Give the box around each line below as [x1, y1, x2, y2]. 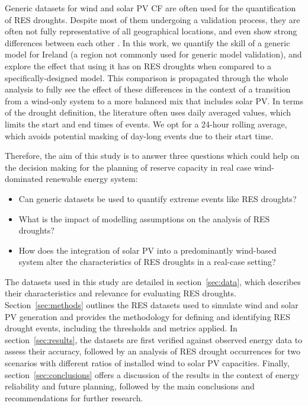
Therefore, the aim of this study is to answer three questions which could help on [5, 149, 300, 162]
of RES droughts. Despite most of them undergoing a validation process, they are [5, 13, 300, 25]
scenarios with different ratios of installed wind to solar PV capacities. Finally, [5, 357, 290, 369]
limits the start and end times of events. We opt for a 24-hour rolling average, [5, 117, 287, 130]
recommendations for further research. [5, 391, 143, 404]
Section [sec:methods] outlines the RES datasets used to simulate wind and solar [5, 299, 299, 311]
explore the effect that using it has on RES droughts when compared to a [5, 59, 271, 72]
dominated [5, 172, 43, 185]
